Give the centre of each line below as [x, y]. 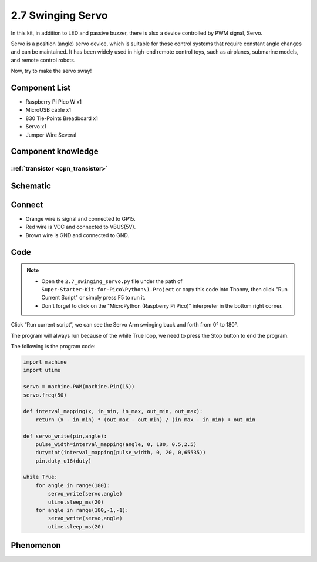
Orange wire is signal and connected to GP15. [80, 219]
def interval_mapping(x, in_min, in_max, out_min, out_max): [113, 411]
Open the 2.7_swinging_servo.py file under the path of [112, 281]
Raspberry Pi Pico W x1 [54, 102]
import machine [45, 362]
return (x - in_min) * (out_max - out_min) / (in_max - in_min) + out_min [145, 420]
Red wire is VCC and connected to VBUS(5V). [81, 227]
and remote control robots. [43, 60]
